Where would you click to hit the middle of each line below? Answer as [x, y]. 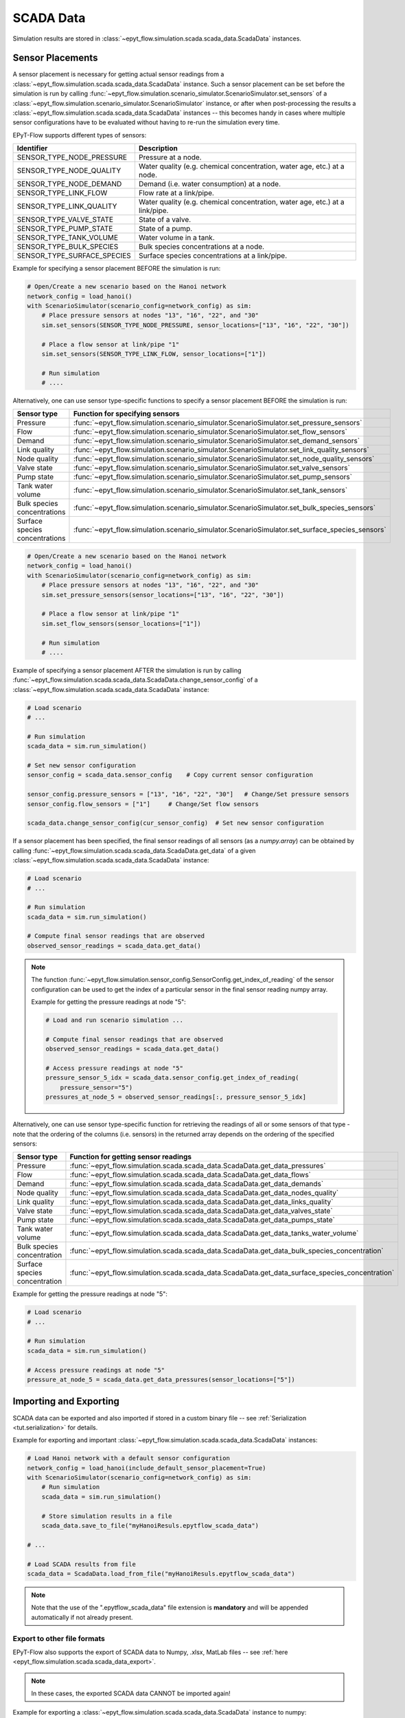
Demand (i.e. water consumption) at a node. [210, 184]
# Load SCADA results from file [82, 1564]
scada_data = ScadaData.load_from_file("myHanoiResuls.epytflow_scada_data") [161, 1573]
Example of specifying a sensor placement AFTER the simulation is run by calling [127, 670]
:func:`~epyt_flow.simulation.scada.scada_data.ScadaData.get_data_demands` [197, 1184]
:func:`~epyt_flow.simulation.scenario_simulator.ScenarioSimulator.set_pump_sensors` [213, 477]
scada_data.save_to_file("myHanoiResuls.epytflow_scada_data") [150, 1526]
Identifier [32, 148]
